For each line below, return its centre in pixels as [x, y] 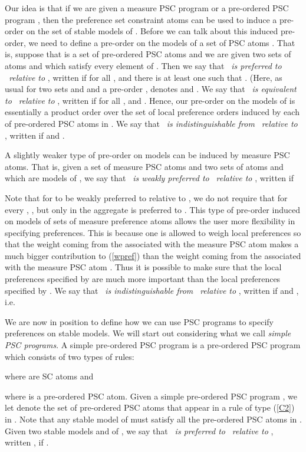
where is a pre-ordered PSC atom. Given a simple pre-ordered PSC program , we [151, 396]
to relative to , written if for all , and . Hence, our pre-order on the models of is [150, 100]
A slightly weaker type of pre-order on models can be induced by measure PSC [147, 155]
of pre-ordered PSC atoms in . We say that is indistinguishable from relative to [151, 123]
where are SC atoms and [49, 376]
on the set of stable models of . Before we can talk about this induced [152, 31]
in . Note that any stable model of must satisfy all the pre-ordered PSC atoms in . [153, 419]
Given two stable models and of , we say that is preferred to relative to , [139, 430]
